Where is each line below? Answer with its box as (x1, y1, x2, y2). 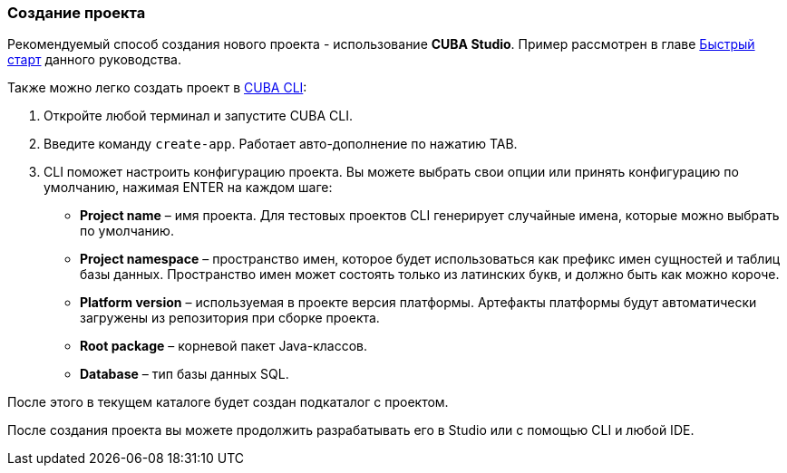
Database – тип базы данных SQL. (80, 366, 289, 382)
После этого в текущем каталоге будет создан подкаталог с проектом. (7, 394, 449, 410)
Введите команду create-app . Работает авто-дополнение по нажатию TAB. (44, 136, 518, 152)
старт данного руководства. (7, 52, 182, 68)
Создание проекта (7, 4, 146, 22)
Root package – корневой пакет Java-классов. (80, 338, 368, 354)
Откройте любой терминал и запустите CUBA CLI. (44, 108, 353, 124)
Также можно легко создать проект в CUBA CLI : (7, 80, 307, 96)
